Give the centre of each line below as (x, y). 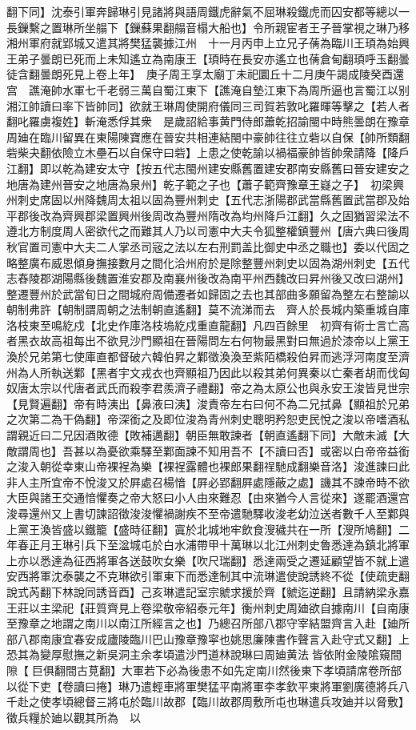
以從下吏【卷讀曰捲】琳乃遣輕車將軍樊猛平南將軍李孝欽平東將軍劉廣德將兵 (202, 686)
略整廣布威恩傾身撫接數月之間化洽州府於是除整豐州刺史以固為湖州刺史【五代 (208, 262)
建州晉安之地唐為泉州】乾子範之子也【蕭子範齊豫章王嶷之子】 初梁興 (222, 184)
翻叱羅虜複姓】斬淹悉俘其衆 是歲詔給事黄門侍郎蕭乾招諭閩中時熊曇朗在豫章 (208, 121)
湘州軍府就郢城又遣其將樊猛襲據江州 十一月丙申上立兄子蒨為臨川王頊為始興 (208, 43)
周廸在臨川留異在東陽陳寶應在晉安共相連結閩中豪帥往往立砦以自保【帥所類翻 (208, 136)
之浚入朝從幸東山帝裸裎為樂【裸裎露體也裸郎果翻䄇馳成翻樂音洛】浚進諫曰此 (208, 466)
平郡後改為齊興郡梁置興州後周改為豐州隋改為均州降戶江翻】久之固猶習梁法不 (208, 215)
